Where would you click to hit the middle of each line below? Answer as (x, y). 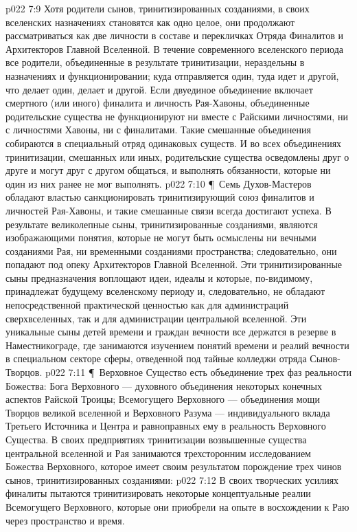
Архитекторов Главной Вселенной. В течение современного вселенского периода (174, 48)
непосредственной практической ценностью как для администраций (147, 305)
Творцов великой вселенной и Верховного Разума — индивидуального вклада (168, 412)
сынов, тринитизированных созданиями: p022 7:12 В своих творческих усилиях (172, 479)
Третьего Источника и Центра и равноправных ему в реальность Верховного (166, 426)
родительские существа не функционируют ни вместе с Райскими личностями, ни (177, 116)
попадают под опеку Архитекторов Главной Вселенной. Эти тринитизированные (174, 264)
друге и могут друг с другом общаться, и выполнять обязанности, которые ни (168, 170)
